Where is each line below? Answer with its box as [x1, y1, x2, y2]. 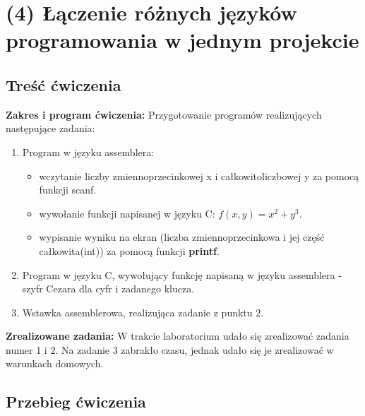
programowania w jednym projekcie [6, 25, 359, 54]
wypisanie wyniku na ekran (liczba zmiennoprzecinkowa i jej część [39, 230, 325, 244]
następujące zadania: [6, 121, 95, 136]
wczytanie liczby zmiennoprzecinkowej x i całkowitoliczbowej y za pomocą [39, 168, 359, 183]
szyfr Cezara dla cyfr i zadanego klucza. [22, 281, 195, 296]
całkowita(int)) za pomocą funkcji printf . [39, 243, 220, 258]
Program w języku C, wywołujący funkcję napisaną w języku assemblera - [22, 267, 342, 282]
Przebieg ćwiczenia [6, 391, 146, 412]
